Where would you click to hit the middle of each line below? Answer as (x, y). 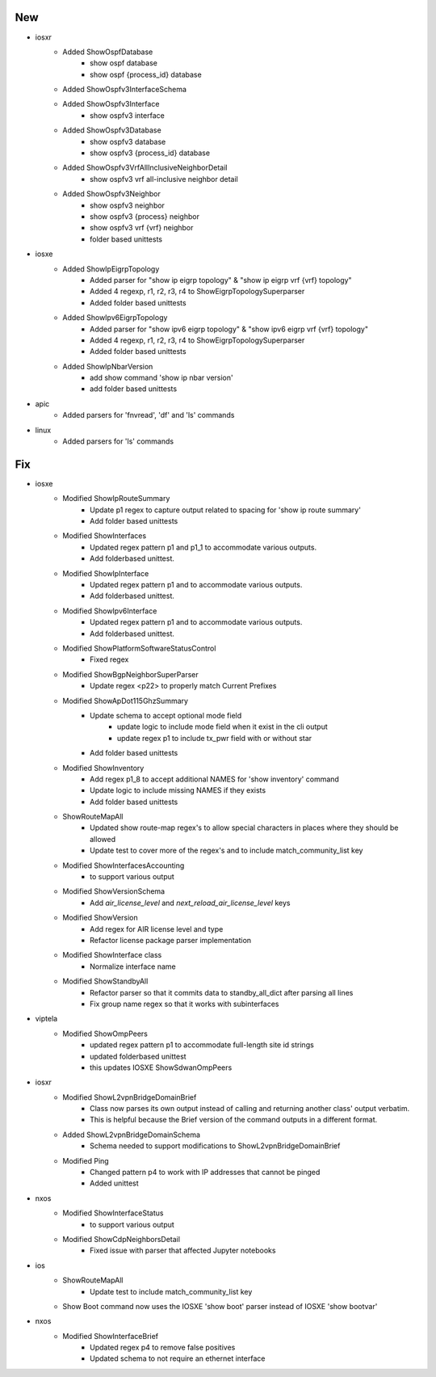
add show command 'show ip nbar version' (161, 378)
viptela (46, 1019)
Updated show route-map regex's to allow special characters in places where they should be (244, 827)
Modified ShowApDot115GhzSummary (126, 701)
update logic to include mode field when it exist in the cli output (223, 726)
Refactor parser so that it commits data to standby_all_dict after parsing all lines (222, 992)
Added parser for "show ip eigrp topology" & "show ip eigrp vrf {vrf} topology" (221, 280)
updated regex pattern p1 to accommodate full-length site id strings (202, 1045)
